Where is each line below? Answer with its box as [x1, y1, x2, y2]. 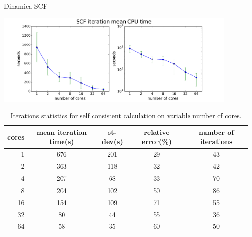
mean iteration [36, 127, 87, 137]
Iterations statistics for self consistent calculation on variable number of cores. [10, 110, 242, 120]
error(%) [142, 136, 172, 147]
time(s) [49, 136, 74, 147]
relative [144, 127, 170, 137]
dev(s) [101, 136, 123, 147]
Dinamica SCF [4, 1, 47, 11]
